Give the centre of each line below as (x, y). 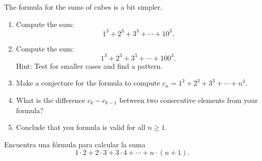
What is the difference (51, 100)
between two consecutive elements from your (188, 100)
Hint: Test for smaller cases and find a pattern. (89, 65)
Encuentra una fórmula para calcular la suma (75, 144)
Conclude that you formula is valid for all (81, 127)
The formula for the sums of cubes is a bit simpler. (83, 7)
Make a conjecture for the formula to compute (88, 83)
